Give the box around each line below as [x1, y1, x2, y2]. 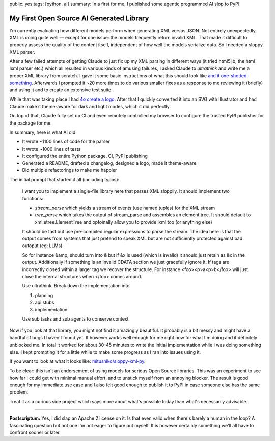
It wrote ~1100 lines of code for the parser [22, 138, 111, 145]
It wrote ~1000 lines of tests [22, 145, 81, 152]
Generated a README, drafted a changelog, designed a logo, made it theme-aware [22, 160, 197, 166]
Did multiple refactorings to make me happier [22, 167, 117, 173]
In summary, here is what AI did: [9, 129, 77, 135]
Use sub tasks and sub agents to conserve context [22, 315, 129, 322]
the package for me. [9, 120, 52, 126]
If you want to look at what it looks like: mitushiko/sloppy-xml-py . [9, 358, 146, 364]
